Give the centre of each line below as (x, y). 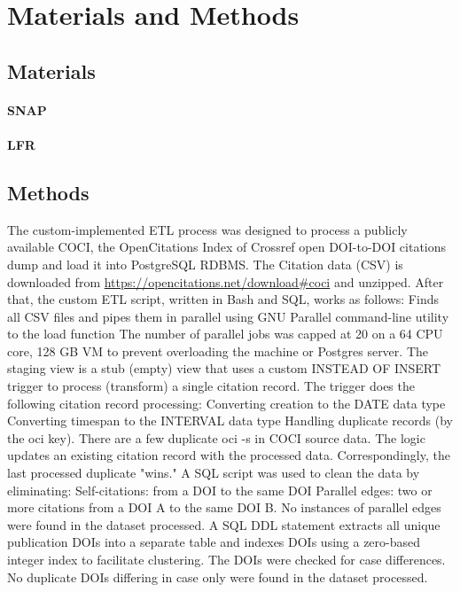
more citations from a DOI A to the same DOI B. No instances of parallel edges (224, 507)
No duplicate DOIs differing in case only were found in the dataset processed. (218, 576)
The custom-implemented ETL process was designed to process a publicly (207, 229)
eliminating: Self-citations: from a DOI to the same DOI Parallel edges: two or (220, 490)
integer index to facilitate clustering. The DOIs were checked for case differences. (226, 560)
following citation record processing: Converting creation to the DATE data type (226, 403)
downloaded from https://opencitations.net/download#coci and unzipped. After (226, 281)
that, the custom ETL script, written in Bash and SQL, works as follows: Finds (223, 299)
